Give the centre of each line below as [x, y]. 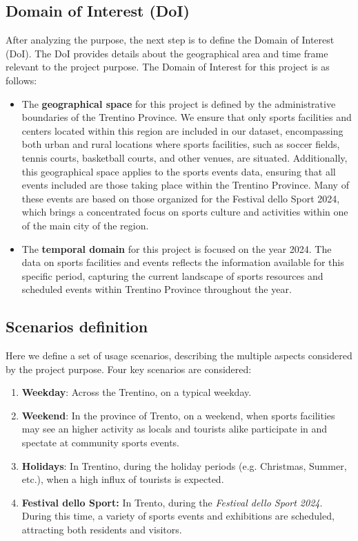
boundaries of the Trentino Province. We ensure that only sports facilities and [187, 117]
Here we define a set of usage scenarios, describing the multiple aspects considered [179, 355]
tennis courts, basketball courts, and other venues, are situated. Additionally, [185, 157]
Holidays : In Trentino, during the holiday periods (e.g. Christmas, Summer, [184, 465]
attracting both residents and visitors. [102, 530]
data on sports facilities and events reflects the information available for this [183, 262]
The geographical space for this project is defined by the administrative [179, 103]
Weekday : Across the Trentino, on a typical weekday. [137, 392]
